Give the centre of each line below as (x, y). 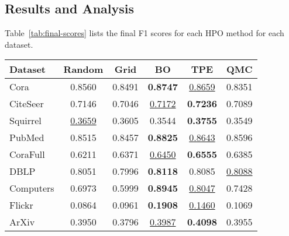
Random (83, 69)
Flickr (21, 205)
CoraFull (27, 154)
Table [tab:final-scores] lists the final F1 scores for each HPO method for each (144, 33)
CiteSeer (27, 104)
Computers (32, 188)
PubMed (27, 138)
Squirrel (25, 121)
